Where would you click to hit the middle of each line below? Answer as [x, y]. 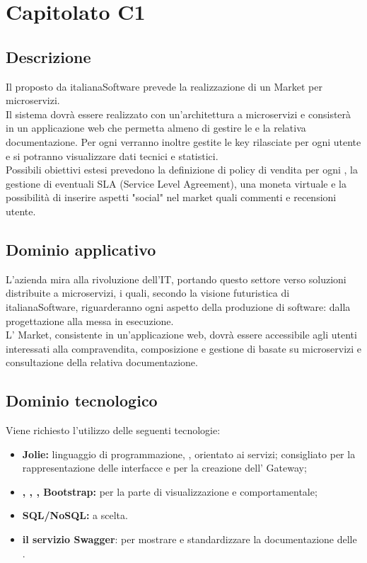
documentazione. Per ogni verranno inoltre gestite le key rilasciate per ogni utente [183, 141]
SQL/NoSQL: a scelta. [75, 515]
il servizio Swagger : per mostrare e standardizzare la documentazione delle [190, 539]
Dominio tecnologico [82, 400]
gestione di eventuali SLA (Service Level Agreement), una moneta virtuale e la [176, 183]
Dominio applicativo [81, 249]
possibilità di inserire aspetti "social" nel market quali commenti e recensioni [171, 197]
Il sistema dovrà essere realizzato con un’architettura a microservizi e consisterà [179, 114]
